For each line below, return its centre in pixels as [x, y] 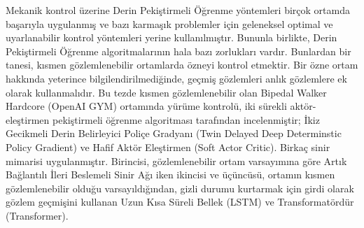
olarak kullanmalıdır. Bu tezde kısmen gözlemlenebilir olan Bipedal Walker [166, 92]
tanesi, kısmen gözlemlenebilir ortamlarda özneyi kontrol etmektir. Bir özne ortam [182, 65]
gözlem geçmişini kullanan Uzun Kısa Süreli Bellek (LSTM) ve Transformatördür [180, 202]
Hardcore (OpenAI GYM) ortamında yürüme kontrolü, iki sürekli [146, 106]
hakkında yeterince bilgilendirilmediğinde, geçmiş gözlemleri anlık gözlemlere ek [176, 78]
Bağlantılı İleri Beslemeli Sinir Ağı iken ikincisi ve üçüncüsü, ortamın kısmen [170, 174]
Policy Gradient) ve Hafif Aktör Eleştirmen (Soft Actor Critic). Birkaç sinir [168, 147]
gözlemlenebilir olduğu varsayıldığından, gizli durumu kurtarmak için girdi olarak [180, 188]
